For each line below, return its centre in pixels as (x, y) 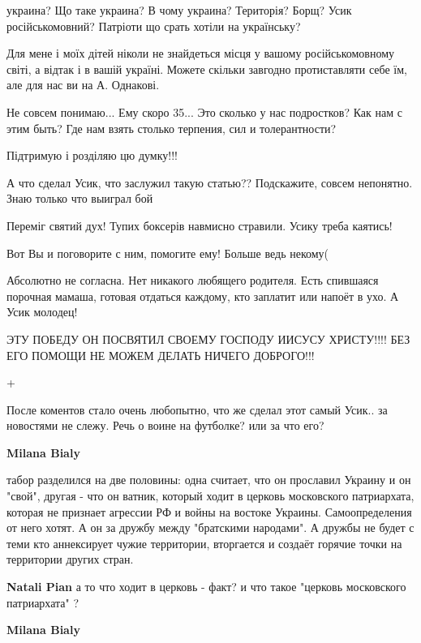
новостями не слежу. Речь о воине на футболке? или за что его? (165, 425)
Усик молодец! (42, 312)
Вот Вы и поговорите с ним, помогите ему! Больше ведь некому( (168, 253)
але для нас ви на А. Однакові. (83, 85)
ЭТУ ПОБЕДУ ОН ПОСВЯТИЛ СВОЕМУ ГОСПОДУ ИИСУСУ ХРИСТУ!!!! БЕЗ (208, 339)
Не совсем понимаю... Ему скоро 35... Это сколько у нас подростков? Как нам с (204, 111)
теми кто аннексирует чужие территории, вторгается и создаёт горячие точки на (204, 543)
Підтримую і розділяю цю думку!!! (92, 155)
